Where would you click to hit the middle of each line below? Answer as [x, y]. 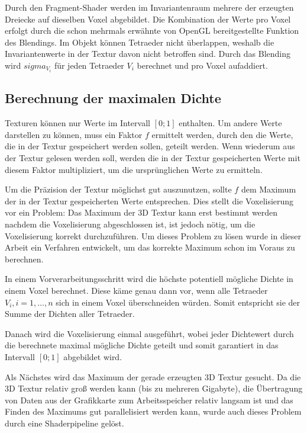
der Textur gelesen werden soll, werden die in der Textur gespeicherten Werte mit [153, 158]
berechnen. [24, 259]
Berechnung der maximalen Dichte [113, 98]
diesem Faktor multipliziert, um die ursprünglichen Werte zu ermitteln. [134, 169]
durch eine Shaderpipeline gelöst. [64, 423]
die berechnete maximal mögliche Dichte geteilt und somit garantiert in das [142, 345]
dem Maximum [269, 189]
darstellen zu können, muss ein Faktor [74, 134]
